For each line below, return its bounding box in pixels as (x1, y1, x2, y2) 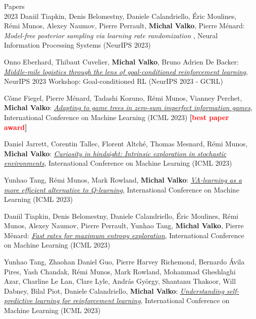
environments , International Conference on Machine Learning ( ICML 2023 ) (4, 158, 232, 168)
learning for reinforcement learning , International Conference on (35, 295, 230, 306)
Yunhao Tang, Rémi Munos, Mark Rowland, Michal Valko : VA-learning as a (4, 174, 242, 185)
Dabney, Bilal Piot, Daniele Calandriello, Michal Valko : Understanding (4, 285, 224, 296)
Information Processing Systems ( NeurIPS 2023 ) (4, 40, 151, 50)
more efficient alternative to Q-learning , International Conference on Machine (4, 184, 240, 194)
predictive (4, 295, 33, 306)
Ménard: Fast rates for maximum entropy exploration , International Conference (4, 230, 244, 240)
